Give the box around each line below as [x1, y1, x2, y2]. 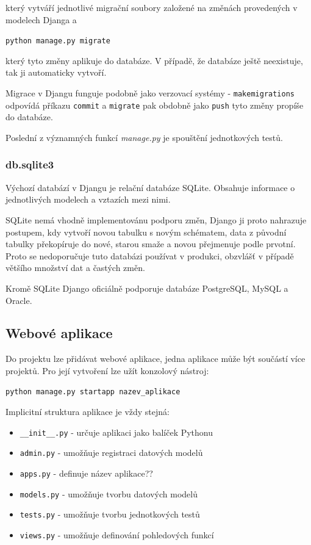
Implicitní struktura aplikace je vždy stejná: [5, 405, 170, 418]
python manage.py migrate [5, 37, 110, 46]
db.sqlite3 [5, 157, 54, 172]
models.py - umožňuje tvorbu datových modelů [20, 487, 198, 500]
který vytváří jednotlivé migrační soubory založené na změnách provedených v [5, 1, 298, 13]
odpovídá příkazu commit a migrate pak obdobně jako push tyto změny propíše [5, 98, 304, 111]
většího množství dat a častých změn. [5, 261, 145, 274]
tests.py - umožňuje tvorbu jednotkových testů [20, 508, 200, 521]
